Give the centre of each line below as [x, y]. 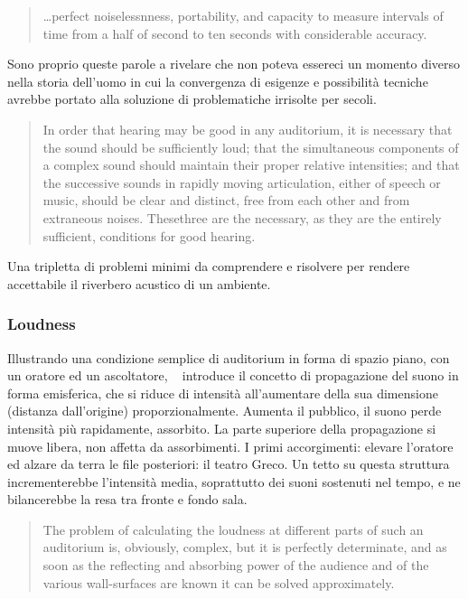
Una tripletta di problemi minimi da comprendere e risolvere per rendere [209, 266]
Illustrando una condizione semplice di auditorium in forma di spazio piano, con [229, 357]
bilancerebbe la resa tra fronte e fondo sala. [127, 499]
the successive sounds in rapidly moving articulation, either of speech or [242, 182]
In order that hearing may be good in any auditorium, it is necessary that [248, 129]
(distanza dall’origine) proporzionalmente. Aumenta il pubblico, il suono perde [225, 411]
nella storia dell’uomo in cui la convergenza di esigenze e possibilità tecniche [218, 81]
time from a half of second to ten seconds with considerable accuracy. [235, 33]
